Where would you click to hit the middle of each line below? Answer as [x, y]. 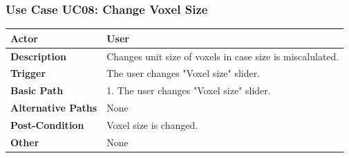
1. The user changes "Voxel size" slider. [189, 90]
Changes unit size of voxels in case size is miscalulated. [223, 56]
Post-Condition [47, 124]
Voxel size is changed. [152, 124]
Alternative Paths [54, 108]
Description [39, 56]
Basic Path [37, 90]
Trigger [28, 73]
